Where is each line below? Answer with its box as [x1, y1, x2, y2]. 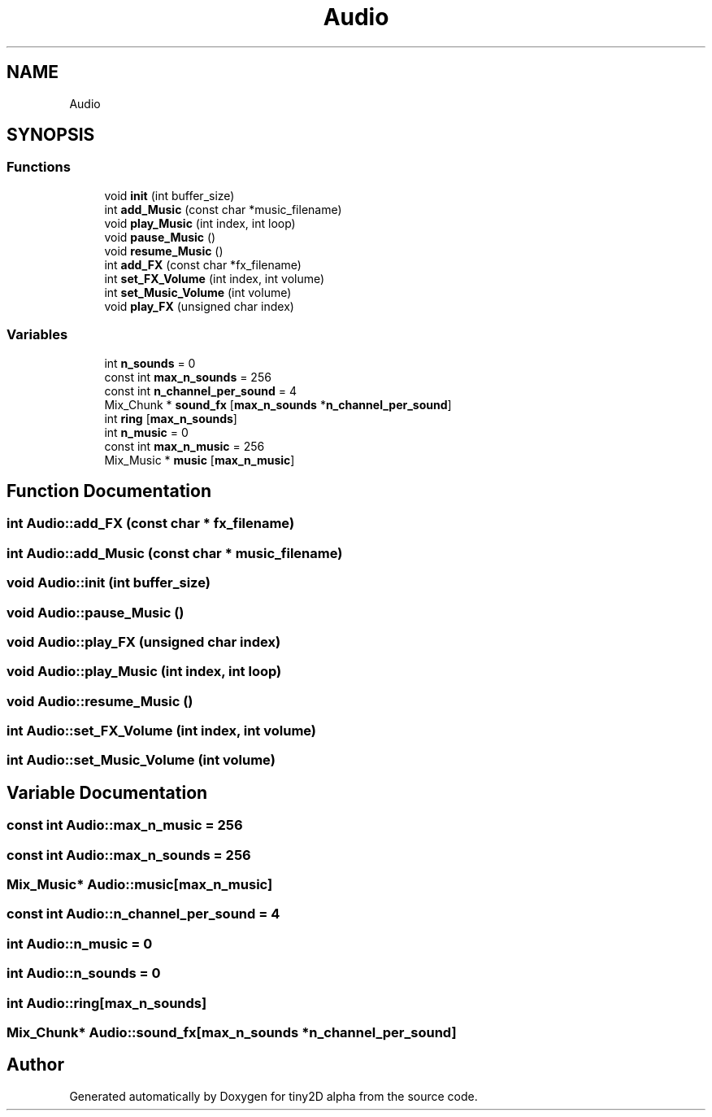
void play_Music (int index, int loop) [104, 216, 296, 230]
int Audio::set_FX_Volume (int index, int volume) [7, 722, 317, 740]
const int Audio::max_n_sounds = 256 [7, 846, 251, 863]
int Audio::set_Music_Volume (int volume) [7, 752, 276, 769]
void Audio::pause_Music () [7, 604, 185, 621]
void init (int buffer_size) [104, 188, 235, 203]
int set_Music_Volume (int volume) [104, 285, 292, 299]
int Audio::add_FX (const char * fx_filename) [7, 515, 295, 532]
